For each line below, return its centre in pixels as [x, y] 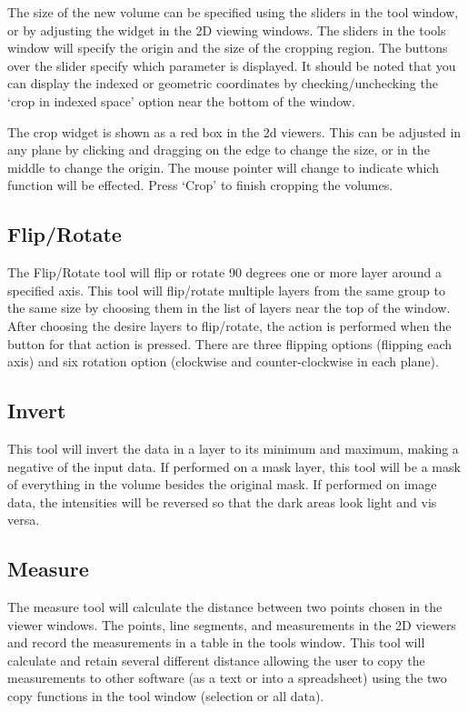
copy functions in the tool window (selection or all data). [166, 696]
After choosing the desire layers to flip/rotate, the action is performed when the [229, 325]
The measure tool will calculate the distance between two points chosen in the [225, 607]
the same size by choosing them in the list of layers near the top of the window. [229, 308]
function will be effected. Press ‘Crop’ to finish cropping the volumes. [200, 185]
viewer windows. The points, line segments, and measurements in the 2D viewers [232, 624]
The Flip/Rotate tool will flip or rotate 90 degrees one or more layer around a [224, 272]
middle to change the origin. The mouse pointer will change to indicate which [223, 167]
